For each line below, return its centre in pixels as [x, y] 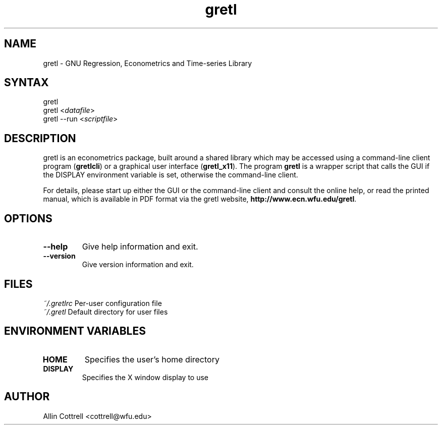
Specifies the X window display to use [145, 377]
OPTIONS [28, 218]
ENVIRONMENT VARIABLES [75, 331]
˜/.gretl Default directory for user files [105, 312]
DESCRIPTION [40, 138]
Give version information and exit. [138, 265]
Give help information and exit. [140, 247]
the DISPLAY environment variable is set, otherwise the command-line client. [171, 175]
